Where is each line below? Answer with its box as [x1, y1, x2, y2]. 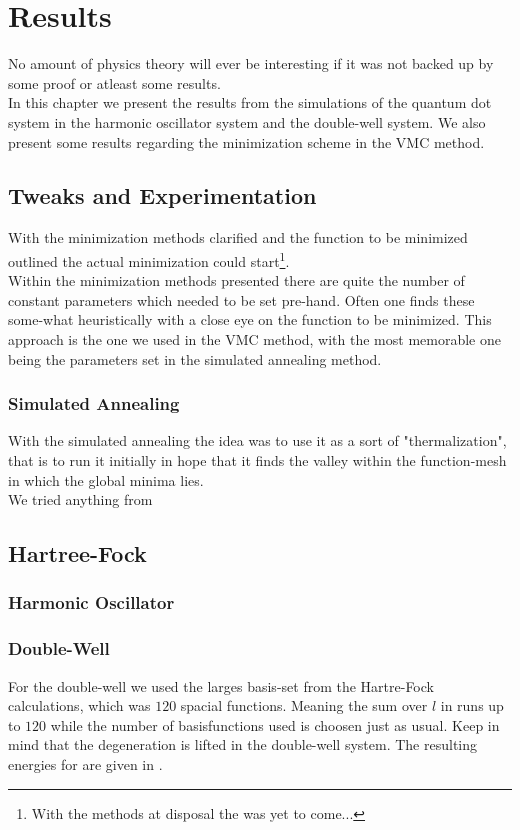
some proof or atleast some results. [8, 72, 221, 93]
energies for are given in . [8, 753, 163, 774]
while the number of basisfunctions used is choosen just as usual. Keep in [50, 714, 500, 735]
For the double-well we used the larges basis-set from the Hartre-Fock [8, 675, 434, 696]
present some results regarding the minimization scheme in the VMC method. [8, 131, 485, 152]
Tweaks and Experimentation [8, 180, 317, 211]
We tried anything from [8, 489, 153, 510]
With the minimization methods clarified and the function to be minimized [8, 227, 468, 248]
